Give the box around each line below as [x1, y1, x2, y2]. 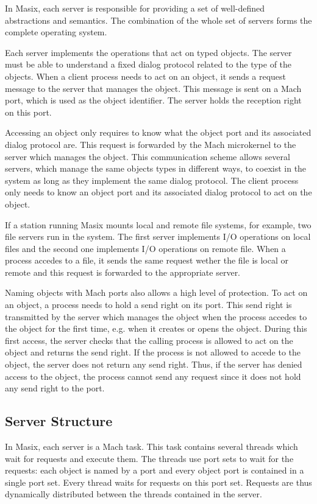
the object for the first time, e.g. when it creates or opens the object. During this [5, 322, 307, 335]
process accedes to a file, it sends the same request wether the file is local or [5, 254, 288, 267]
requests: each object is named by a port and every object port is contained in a [5, 464, 304, 477]
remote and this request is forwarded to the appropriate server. [5, 265, 241, 278]
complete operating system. [5, 26, 107, 38]
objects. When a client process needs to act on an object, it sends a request [5, 69, 287, 82]
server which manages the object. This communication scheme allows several [5, 150, 290, 163]
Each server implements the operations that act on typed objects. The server [5, 46, 292, 58]
